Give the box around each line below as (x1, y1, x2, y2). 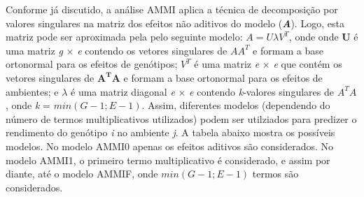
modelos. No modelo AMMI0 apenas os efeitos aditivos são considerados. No (6, 138, 334, 153)
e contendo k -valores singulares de (189, 84, 334, 98)
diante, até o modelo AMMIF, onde (6, 166, 158, 181)
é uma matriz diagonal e (71, 84, 175, 98)
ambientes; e (6, 84, 59, 98)
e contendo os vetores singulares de (77, 43, 227, 57)
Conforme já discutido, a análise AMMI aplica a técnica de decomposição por (6, 2, 338, 16)
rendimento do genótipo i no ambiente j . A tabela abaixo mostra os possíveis (6, 125, 335, 140)
